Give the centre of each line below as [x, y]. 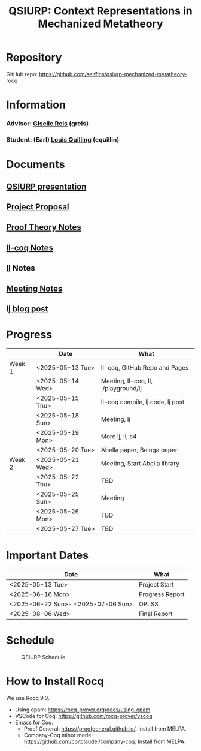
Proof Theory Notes [44, 227]
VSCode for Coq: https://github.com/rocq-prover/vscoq [83, 716]
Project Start [156, 584]
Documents [36, 165]
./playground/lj [121, 388]
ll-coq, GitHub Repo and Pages [145, 367]
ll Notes [21, 268]
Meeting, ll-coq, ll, [127, 381]
